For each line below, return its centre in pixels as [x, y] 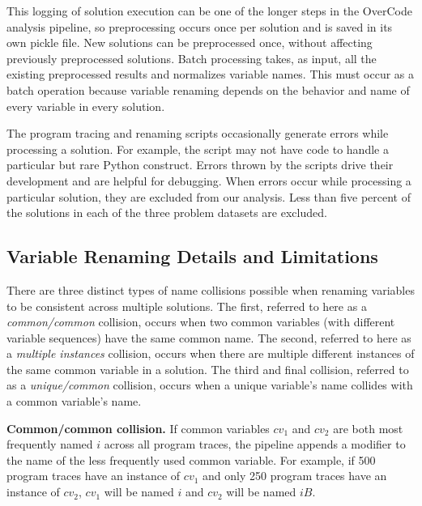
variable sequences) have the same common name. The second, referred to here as [209, 337]
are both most [368, 428]
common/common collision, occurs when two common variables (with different [201, 322]
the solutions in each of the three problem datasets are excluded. [167, 213]
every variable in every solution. [86, 106]
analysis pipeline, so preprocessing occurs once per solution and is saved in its [200, 26]
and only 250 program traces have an [295, 476]
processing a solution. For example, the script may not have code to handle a [198, 149]
